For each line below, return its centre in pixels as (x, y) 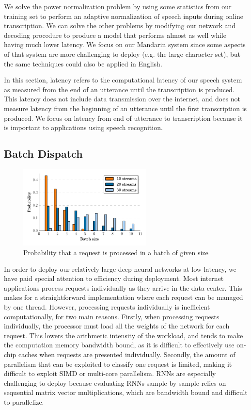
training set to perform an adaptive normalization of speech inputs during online (124, 16)
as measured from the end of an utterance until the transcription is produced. (119, 89)
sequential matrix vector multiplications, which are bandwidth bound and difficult (126, 392)
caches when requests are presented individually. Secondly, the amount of (127, 354)
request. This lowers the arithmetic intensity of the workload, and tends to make (124, 335)
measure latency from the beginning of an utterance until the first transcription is (125, 108)
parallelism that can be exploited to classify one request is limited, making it (118, 364)
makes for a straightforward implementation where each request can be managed (124, 297)
